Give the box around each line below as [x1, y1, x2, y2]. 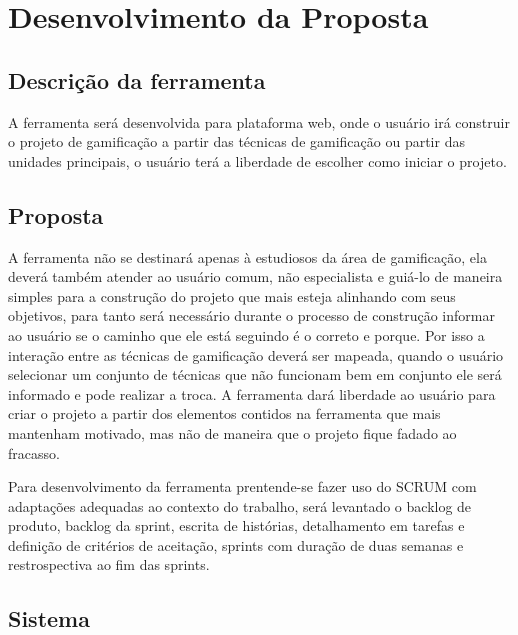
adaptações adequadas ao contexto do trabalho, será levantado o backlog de [8, 495, 472, 516]
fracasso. [8, 442, 60, 463]
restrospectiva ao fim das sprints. [8, 554, 210, 575]
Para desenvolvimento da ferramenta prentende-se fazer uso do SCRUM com [8, 476, 477, 497]
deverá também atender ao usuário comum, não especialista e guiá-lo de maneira [8, 266, 503, 287]
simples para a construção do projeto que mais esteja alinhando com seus [8, 285, 456, 306]
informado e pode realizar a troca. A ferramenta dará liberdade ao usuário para [8, 383, 496, 404]
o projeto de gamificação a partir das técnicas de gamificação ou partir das [8, 131, 465, 152]
